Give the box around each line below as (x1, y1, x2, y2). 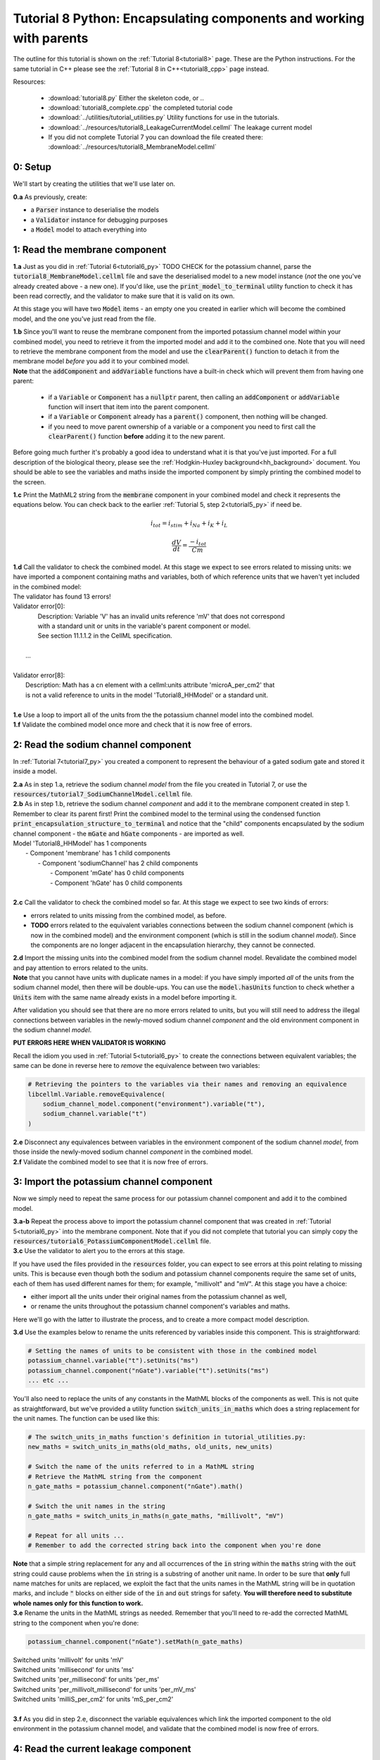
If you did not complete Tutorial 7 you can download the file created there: (48, 133, 263, 142)
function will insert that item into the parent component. (48, 402, 210, 411)
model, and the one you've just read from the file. (13, 314, 156, 323)
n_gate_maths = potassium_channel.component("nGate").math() (27, 1482, 243, 1490)
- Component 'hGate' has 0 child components (50, 879, 183, 887)
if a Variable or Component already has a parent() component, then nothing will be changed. (48, 413, 328, 421)
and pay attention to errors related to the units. (13, 963, 148, 972)
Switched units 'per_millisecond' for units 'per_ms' (13, 1676, 160, 1684)
